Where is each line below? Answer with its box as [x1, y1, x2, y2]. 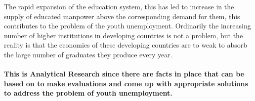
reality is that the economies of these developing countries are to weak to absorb [4, 40, 248, 50]
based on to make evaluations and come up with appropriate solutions [4, 78, 248, 88]
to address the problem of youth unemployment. [4, 88, 172, 98]
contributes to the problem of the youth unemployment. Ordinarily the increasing [4, 21, 251, 31]
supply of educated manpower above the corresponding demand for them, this [4, 11, 240, 21]
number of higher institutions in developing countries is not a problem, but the [4, 30, 243, 40]
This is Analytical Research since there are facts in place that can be [4, 69, 244, 79]
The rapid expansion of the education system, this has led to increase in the [4, 1, 234, 11]
